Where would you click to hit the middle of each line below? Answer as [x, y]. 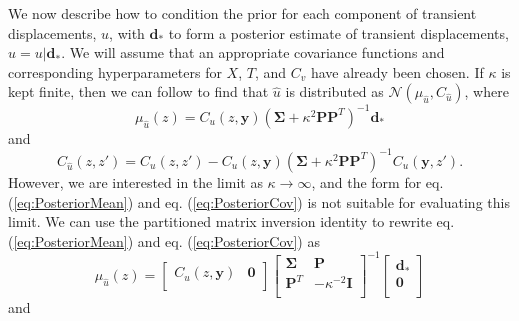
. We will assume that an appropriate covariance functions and [253, 52]
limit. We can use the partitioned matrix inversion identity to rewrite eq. [231, 221]
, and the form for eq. [377, 181]
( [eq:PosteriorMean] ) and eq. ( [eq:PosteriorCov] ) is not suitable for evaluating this [259, 201]
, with [127, 32]
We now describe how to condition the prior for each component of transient [242, 13]
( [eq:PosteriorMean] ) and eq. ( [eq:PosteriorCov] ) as [164, 240]
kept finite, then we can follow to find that [138, 91]
